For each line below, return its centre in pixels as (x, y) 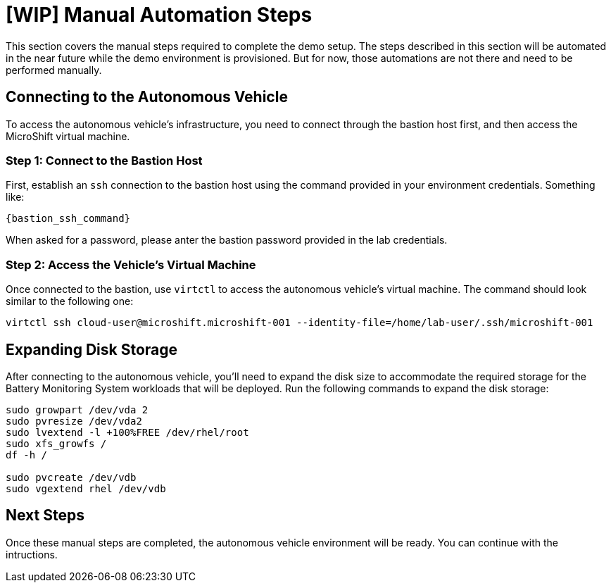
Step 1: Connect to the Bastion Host (104, 160)
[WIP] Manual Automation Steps (159, 15)
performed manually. (54, 70)
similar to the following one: (70, 301)
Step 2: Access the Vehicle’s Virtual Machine (131, 264)
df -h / (27, 455)
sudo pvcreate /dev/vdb (71, 477)
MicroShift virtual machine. (68, 136)
